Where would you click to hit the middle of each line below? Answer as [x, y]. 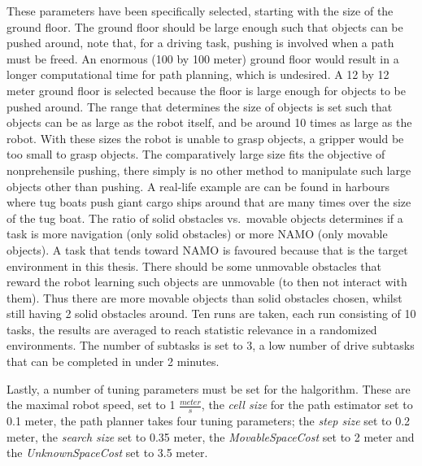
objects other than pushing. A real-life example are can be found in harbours [198, 186]
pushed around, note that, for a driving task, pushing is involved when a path [200, 43]
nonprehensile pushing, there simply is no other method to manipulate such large [209, 170]
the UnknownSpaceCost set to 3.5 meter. [107, 453]
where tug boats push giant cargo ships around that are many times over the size [209, 202]
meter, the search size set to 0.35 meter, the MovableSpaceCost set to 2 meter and [211, 436]
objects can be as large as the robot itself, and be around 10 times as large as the [209, 122]
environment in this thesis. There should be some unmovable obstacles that [194, 266]
